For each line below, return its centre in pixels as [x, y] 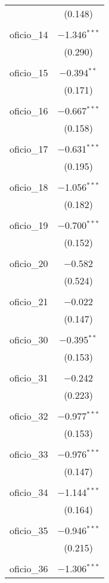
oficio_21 [29, 301]
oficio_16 [29, 111]
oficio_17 [29, 149]
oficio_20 [29, 263]
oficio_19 [29, 225]
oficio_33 [29, 454]
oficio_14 [29, 34]
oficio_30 [29, 339]
